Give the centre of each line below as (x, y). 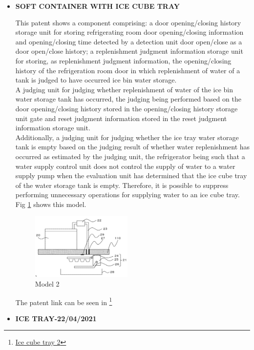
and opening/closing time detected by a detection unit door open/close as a (129, 41)
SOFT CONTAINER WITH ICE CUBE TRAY (97, 6)
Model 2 (47, 284)
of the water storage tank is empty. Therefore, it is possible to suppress (122, 185)
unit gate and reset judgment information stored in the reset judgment (121, 118)
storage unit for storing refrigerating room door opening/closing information (129, 32)
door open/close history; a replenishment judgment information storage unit (129, 51)
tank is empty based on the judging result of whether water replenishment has (133, 147)
